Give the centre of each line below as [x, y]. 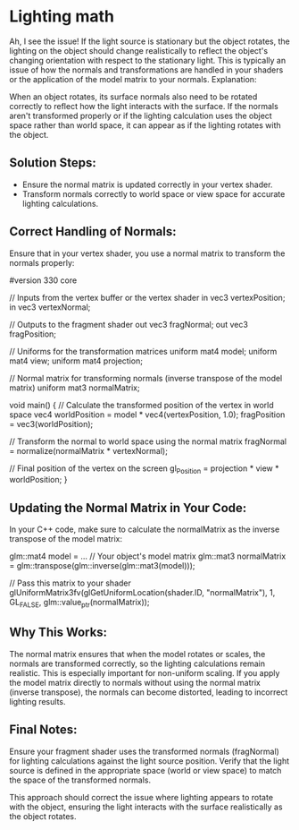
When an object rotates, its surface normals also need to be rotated [133, 97]
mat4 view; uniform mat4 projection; [76, 361]
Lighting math [62, 17]
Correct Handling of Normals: [93, 231]
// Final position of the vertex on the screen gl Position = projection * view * [144, 469]
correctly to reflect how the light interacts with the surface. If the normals [144, 106]
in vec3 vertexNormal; [50, 307]
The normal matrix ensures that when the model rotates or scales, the [137, 654]
